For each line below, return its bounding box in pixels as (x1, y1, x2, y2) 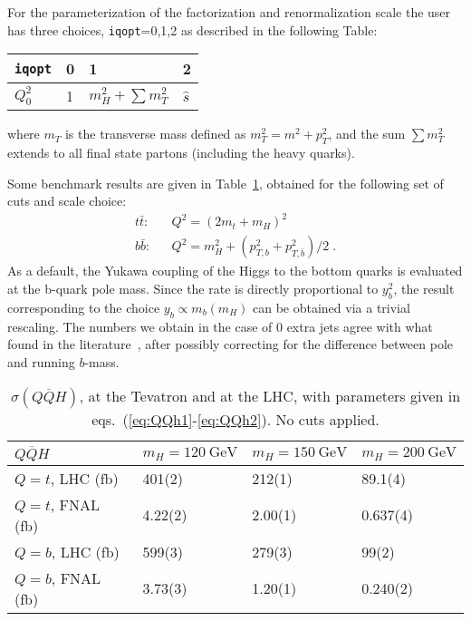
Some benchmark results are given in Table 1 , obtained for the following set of (7, 173, 444, 192)
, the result (393, 278, 455, 297)
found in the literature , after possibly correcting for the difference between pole (7, 335, 454, 354)
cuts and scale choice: (7, 191, 127, 210)
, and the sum (328, 124, 406, 143)
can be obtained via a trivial (252, 297, 410, 316)
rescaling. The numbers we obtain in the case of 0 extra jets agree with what (7, 316, 433, 335)
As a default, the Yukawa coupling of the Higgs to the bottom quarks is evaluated (7, 261, 463, 280)
